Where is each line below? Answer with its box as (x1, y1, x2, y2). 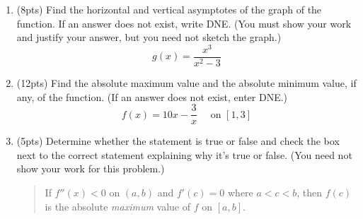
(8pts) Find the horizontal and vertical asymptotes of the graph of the (16, 2, 322, 16)
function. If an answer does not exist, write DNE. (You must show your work (16, 16, 352, 30)
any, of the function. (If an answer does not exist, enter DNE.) (16, 89, 288, 104)
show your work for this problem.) (16, 161, 165, 176)
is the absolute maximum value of (45, 199, 191, 213)
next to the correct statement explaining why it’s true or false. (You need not (16, 147, 352, 162)
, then (296, 184, 323, 199)
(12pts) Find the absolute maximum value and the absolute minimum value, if (16, 75, 357, 90)
